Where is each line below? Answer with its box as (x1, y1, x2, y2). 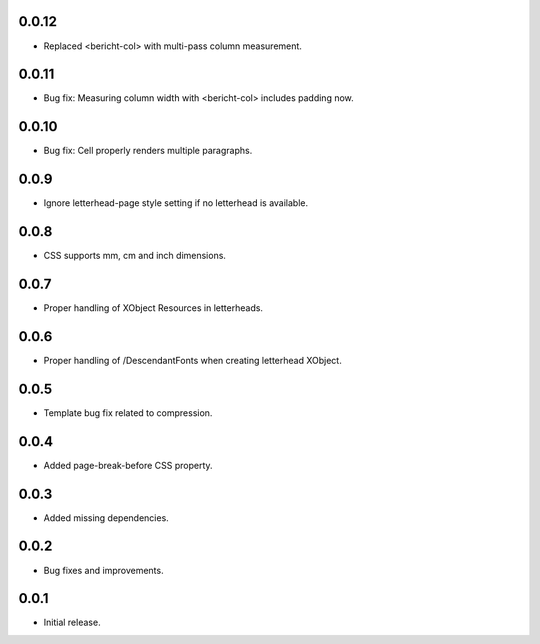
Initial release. (43, 616, 101, 629)
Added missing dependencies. (43, 511, 169, 524)
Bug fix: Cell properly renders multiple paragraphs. (43, 145, 253, 157)
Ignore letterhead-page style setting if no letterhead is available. (43, 197, 309, 209)
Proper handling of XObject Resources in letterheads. (43, 302, 264, 314)
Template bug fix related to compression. (43, 406, 213, 419)
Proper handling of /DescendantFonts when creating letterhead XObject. (43, 354, 342, 366)
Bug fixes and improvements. (43, 564, 164, 576)
